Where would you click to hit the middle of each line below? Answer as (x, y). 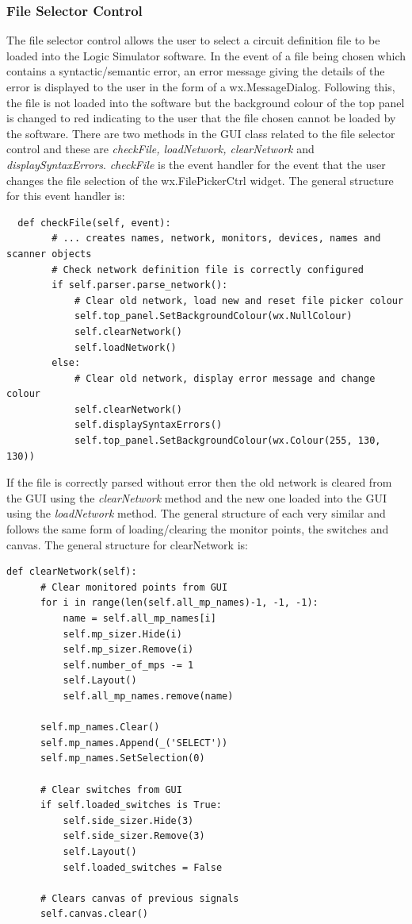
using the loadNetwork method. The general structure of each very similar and (196, 513)
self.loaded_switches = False (143, 867)
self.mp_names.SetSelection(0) (122, 758)
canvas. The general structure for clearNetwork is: (127, 544)
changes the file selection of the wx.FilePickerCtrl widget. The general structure (200, 180)
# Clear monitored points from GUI (134, 587)
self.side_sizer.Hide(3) (128, 820)
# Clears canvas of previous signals (139, 898)
